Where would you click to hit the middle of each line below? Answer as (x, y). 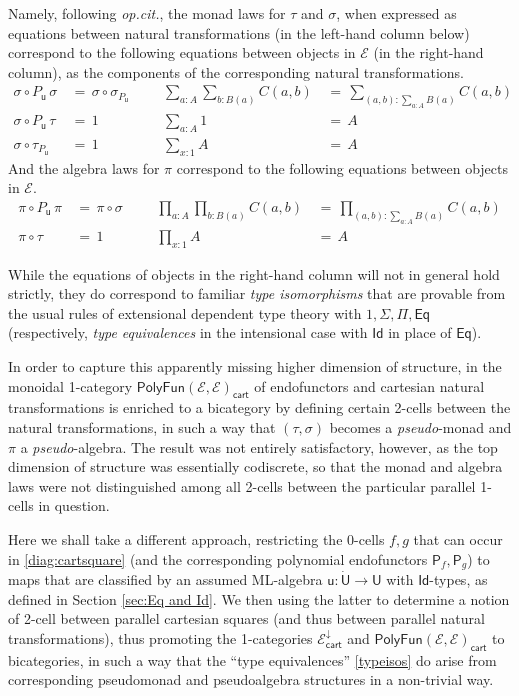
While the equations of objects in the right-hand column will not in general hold (254, 273)
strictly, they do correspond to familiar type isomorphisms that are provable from (257, 293)
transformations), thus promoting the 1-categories (160, 637)
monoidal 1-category (70, 385)
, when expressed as (396, 13)
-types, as (458, 578)
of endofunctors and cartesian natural (369, 385)
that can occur (458, 538)
